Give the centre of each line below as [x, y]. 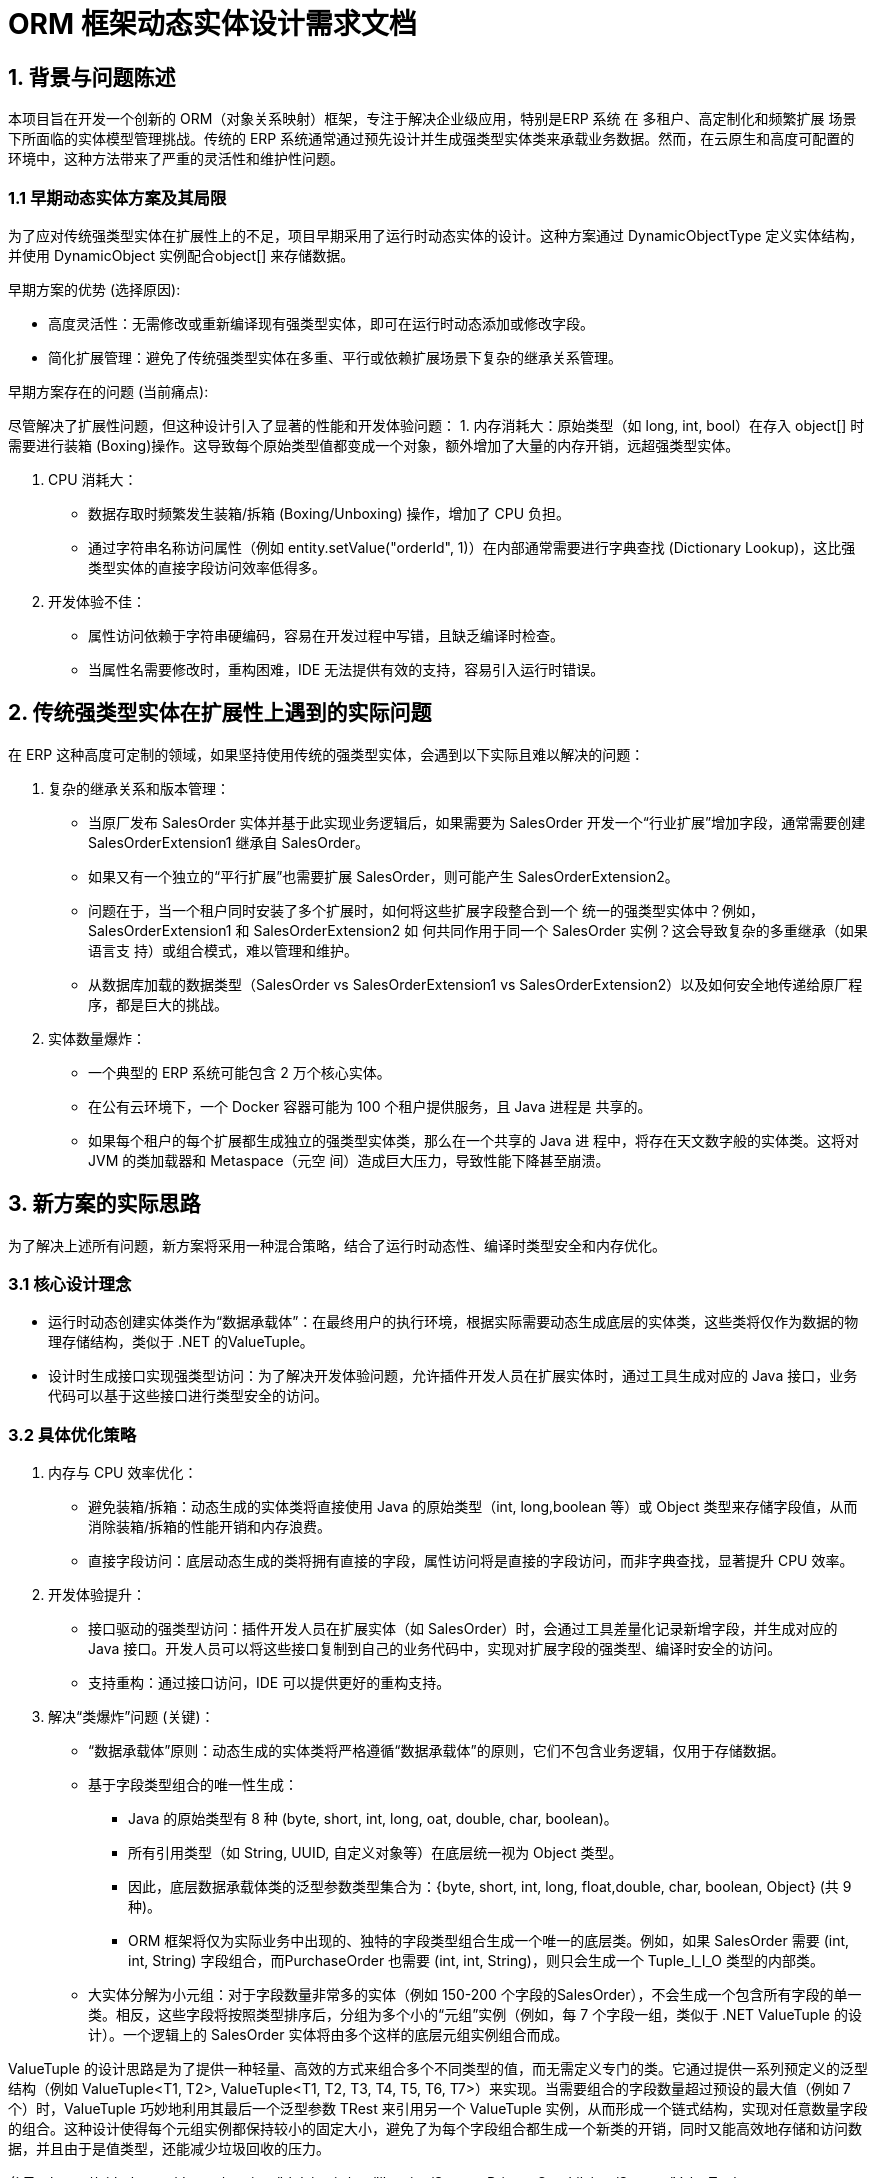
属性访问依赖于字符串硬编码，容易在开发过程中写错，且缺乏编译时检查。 [326, 635]
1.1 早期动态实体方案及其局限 [117, 197]
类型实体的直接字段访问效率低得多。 [207, 567]
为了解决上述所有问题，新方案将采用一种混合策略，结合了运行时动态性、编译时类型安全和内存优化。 [337, 1245]
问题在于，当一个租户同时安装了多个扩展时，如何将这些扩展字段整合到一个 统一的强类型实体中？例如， [426, 910]
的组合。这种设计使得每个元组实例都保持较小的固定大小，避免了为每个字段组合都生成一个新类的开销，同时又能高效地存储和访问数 [435, 2129]
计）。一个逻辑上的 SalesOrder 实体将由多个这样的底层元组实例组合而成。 [328, 2035]
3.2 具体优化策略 [72, 1434]
